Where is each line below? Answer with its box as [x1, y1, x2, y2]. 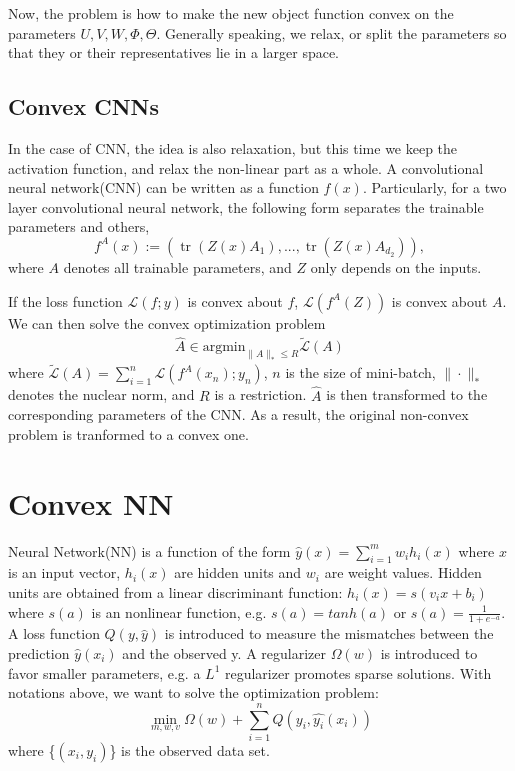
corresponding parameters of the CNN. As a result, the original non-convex [8, 404, 469, 425]
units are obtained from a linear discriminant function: [8, 581, 343, 602]
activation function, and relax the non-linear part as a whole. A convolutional [8, 157, 484, 178]
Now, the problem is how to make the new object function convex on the [8, 3, 454, 23]
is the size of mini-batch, [285, 362, 436, 383]
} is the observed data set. [109, 739, 270, 760]
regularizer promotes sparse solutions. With [224, 662, 492, 683]
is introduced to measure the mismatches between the [164, 623, 494, 644]
